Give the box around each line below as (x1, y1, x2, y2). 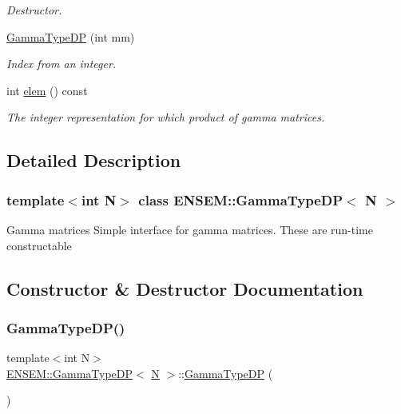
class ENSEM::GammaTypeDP (138, 189, 343, 209)
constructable (6, 237, 72, 253)
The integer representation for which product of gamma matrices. (6, 109, 325, 125)
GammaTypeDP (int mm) (6, 28, 135, 45)
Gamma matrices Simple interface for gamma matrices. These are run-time (6, 221, 373, 237)
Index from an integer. (6, 55, 117, 72)
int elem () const (6, 82, 88, 98)
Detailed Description (6, 148, 181, 173)
